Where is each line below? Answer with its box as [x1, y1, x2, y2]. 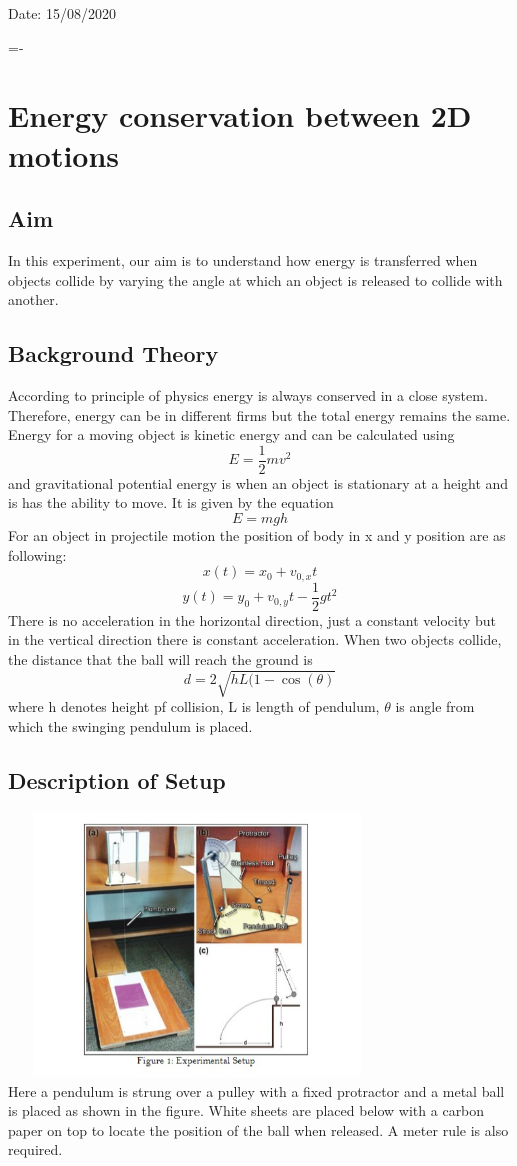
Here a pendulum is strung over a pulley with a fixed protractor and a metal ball [8, 1080, 505, 1101]
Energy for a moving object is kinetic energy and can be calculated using [8, 424, 455, 445]
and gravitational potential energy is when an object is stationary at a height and [8, 472, 509, 493]
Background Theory [8, 338, 219, 369]
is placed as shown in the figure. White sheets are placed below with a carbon [8, 1100, 485, 1121]
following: [8, 544, 67, 565]
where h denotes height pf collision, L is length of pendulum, [8, 696, 380, 716]
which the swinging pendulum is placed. [8, 715, 253, 736]
